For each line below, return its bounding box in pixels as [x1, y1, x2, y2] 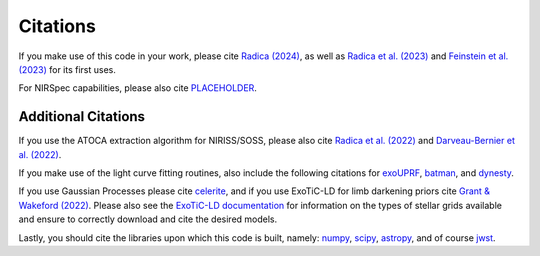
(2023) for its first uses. [18, 63, 117, 75]
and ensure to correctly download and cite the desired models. [18, 213, 278, 225]
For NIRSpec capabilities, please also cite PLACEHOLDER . [18, 82, 257, 94]
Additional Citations [18, 108, 145, 125]
